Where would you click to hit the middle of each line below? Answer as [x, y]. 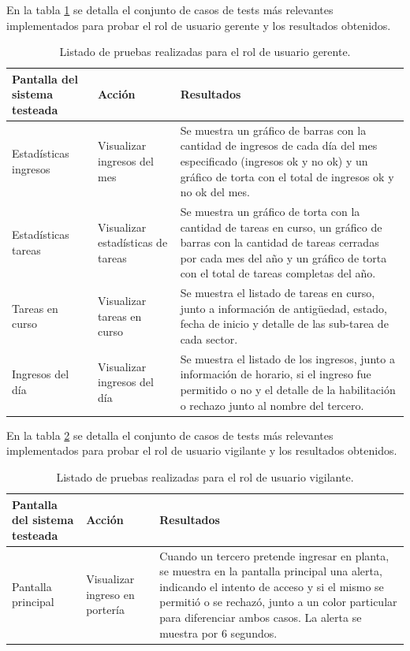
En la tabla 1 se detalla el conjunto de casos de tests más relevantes [170, 9]
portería [105, 610]
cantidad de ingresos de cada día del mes [279, 145]
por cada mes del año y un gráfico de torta [283, 257]
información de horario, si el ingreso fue [276, 374]
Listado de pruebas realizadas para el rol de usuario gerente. [205, 52]
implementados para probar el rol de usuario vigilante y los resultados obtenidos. [202, 450]
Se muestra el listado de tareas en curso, [278, 293]
